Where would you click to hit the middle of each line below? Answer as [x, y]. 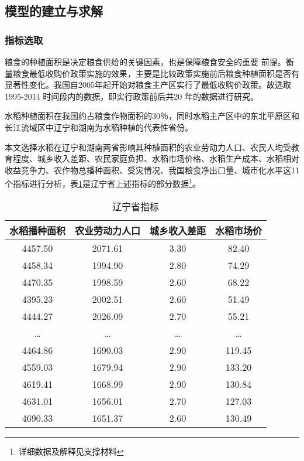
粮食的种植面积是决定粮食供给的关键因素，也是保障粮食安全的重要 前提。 [145, 62]
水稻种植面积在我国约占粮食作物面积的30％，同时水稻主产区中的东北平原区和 [152, 116]
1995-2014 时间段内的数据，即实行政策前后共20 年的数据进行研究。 [132, 96]
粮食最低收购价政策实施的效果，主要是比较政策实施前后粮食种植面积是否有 [156, 73]
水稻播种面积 [38, 230]
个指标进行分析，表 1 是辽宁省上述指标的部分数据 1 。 [103, 182]
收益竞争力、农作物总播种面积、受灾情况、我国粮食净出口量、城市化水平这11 [152, 170]
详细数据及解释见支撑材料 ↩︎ [71, 451]
